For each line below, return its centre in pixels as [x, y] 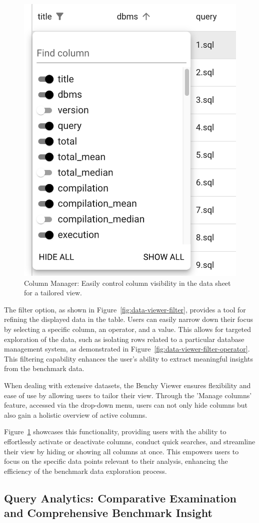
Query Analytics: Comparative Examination [120, 498]
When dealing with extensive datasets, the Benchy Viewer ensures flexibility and [127, 385]
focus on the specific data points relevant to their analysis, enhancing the [116, 461]
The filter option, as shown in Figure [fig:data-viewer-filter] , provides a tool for [125, 309]
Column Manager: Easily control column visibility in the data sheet [127, 283]
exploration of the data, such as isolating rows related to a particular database [124, 339]
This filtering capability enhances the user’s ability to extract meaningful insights [128, 358]
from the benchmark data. [44, 368]
